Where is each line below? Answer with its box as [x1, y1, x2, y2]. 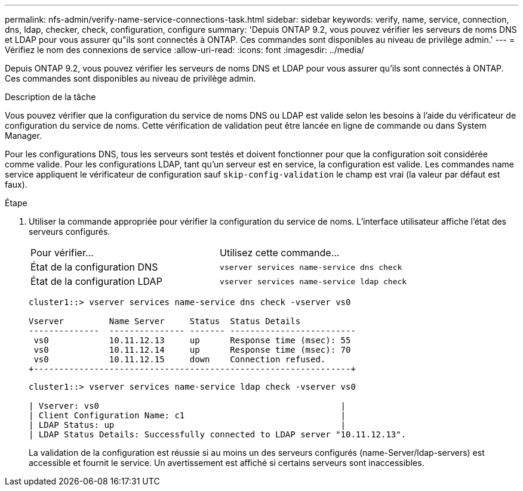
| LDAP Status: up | [29, 420, 346, 430]
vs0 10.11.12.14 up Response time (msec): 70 [33, 345, 351, 355]
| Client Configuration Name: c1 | [29, 411, 346, 420]
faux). [5, 179, 27, 189]
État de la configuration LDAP [30, 275, 162, 287]
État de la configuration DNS [30, 261, 158, 273]
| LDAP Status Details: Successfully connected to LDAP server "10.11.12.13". [29, 430, 407, 439]
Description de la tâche [5, 92, 96, 102]
